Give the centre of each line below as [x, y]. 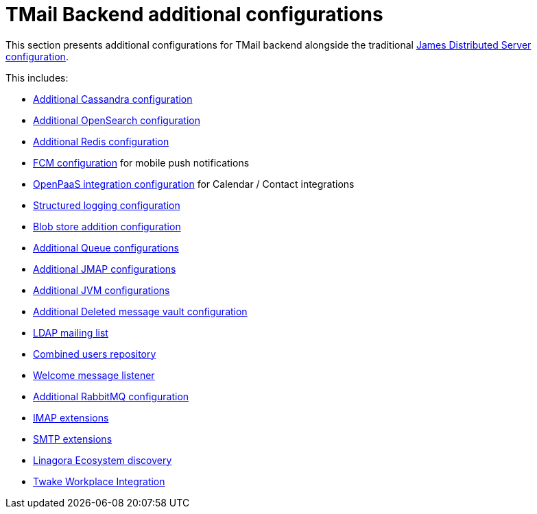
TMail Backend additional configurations [194, 14]
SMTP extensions [73, 439]
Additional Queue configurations [106, 247]
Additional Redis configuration [101, 141]
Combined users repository [95, 354]
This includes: [37, 77]
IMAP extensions [71, 417]
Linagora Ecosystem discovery [103, 460]
